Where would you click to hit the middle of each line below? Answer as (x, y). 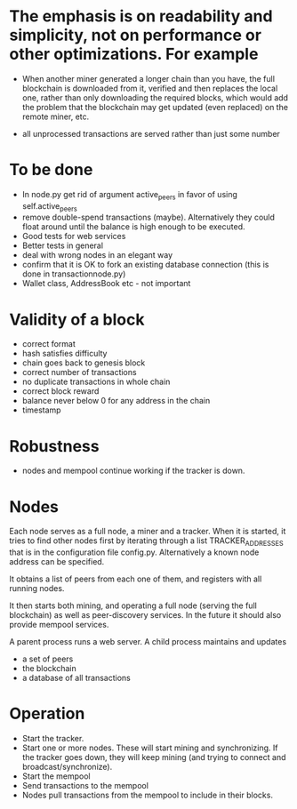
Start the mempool (56, 776)
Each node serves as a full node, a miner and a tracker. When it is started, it (148, 532)
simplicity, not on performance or (136, 35)
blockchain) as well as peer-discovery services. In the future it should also (145, 615)
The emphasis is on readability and (141, 16)
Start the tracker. (53, 739)
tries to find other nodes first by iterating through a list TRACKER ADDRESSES (147, 542)
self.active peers (50, 207)
